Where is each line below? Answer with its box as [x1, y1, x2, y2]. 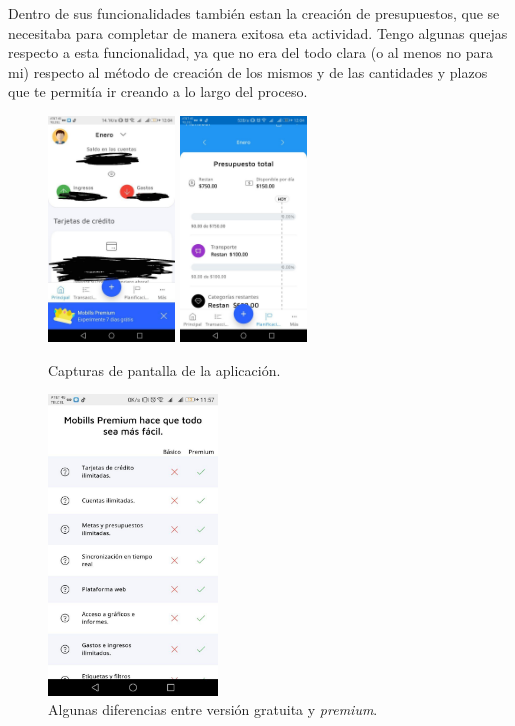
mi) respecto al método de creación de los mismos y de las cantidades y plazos [8, 61, 488, 82]
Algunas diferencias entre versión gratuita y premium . [48, 699, 378, 720]
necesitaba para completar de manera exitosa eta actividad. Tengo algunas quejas [8, 22, 508, 43]
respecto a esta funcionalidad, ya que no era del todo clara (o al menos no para [8, 42, 493, 63]
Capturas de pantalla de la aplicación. [48, 359, 281, 380]
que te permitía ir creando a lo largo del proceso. [8, 81, 308, 102]
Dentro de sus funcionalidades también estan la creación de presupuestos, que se [8, 3, 500, 23]
